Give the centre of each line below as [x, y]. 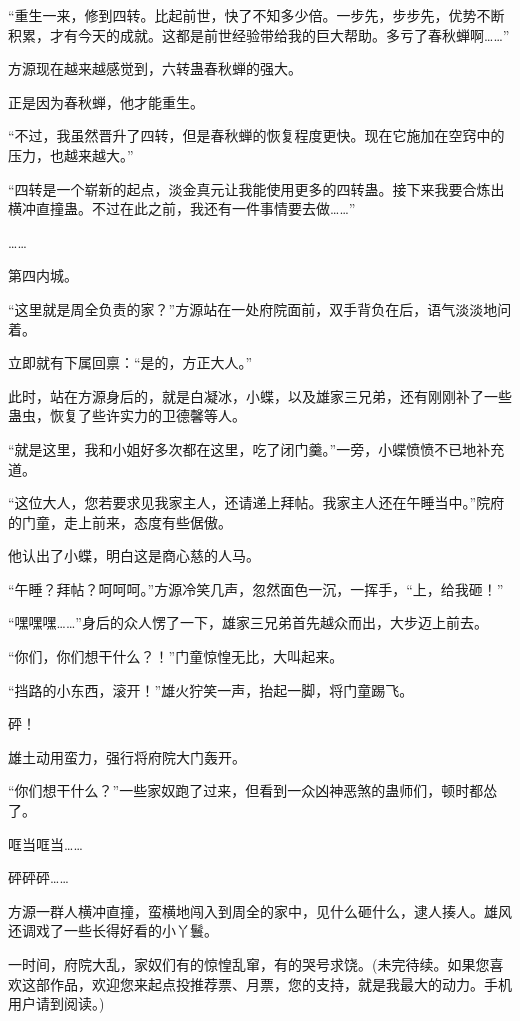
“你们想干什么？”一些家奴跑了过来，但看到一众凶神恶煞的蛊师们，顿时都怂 [253, 790]
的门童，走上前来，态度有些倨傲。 [120, 521]
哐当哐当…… [45, 843]
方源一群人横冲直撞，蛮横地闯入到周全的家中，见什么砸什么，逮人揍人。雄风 [260, 910]
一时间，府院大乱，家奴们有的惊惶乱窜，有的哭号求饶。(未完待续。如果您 [249, 964]
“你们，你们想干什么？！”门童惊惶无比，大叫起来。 [176, 656]
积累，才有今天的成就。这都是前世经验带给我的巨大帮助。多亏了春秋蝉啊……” [259, 34]
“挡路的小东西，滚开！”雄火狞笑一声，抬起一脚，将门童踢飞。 [211, 689]
